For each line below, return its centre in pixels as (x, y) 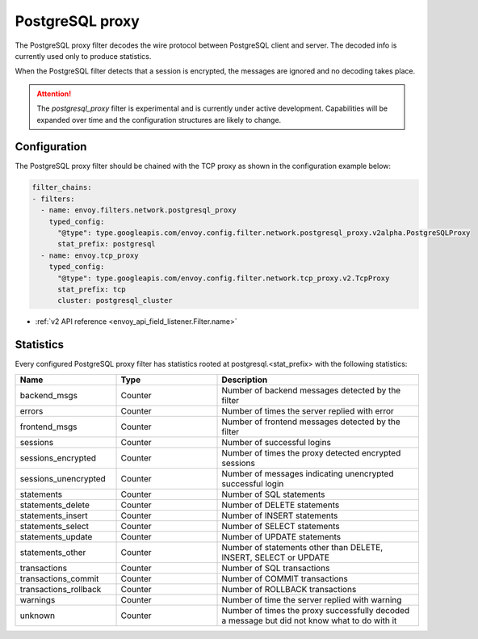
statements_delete (55, 505)
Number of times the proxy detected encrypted (311, 452)
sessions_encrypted (58, 458)
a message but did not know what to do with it (309, 620)
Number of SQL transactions (276, 568)
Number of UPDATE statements (281, 536)
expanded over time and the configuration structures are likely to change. (159, 120)
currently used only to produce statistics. (83, 56)
